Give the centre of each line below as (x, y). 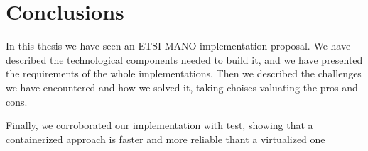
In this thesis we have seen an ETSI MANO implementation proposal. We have (178, 46)
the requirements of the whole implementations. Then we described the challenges (184, 73)
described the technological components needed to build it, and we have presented (184, 59)
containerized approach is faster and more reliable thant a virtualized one (166, 139)
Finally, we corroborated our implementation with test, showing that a (159, 125)
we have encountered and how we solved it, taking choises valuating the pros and (182, 87)
